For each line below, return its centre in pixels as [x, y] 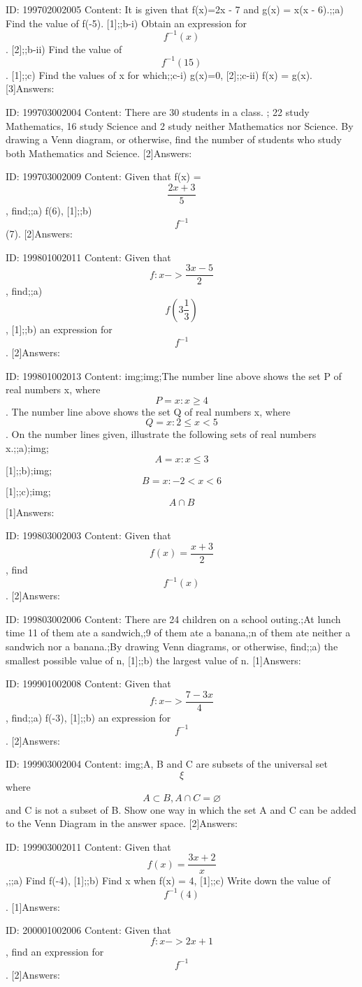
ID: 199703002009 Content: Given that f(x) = [103, 176]
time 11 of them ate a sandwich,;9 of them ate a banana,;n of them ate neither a [178, 633]
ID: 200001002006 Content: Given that [88, 930]
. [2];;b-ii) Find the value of [64, 49]
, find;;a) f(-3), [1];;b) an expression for [88, 717]
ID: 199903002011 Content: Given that [88, 846]
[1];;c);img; [28, 491]
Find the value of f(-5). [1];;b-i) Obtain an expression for [126, 23]
